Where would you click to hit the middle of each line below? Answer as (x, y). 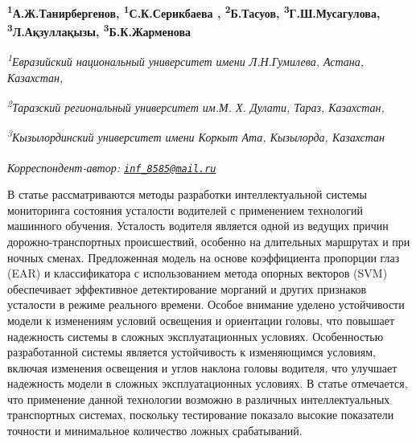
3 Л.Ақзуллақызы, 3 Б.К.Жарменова (99, 30)
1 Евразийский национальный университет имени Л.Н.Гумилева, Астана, (186, 60)
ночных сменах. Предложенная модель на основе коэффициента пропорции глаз (204, 257)
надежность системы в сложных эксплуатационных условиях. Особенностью (196, 336)
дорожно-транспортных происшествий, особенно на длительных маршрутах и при (209, 241)
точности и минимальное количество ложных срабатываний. (155, 431)
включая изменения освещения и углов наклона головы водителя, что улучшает (202, 367)
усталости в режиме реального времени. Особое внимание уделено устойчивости (206, 304)
